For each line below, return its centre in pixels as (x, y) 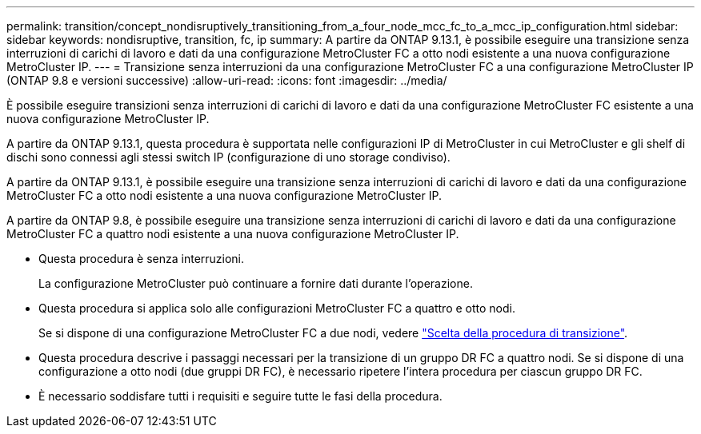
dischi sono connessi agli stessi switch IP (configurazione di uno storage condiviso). (228, 157)
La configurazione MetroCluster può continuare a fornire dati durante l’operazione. (256, 283)
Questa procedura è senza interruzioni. (142, 259)
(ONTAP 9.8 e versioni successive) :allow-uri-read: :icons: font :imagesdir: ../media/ (227, 80)
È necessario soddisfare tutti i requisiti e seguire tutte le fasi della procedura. (240, 396)
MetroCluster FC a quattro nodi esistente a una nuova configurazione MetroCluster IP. (233, 234)
